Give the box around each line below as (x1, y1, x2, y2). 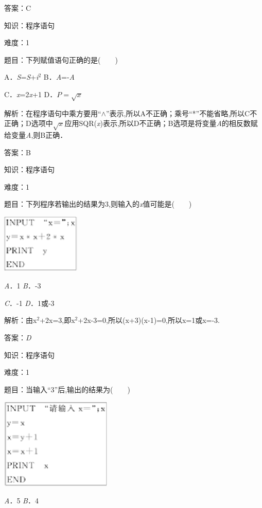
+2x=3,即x (40, 315, 75, 325)
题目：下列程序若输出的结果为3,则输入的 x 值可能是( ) (4, 198, 192, 209)
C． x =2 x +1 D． (4, 88, 57, 99)
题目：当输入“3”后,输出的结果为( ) (4, 384, 130, 394)
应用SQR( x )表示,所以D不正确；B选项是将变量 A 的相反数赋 (64, 118, 258, 129)
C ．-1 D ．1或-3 (4, 297, 55, 308)
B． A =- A (43, 71, 75, 82)
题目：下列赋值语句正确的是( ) (4, 54, 118, 65)
